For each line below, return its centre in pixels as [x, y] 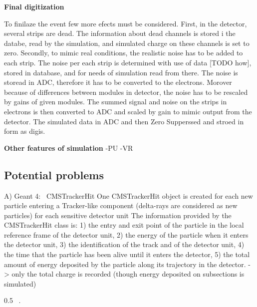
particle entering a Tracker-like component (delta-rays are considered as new [121, 205]
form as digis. [25, 131]
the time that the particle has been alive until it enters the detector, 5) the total [127, 254]
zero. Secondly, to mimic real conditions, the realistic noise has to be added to [124, 53]
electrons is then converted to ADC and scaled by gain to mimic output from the [128, 111]
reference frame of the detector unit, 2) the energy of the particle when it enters [126, 234]
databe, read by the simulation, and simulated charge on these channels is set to [127, 43]
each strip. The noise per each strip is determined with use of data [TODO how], [128, 62]
